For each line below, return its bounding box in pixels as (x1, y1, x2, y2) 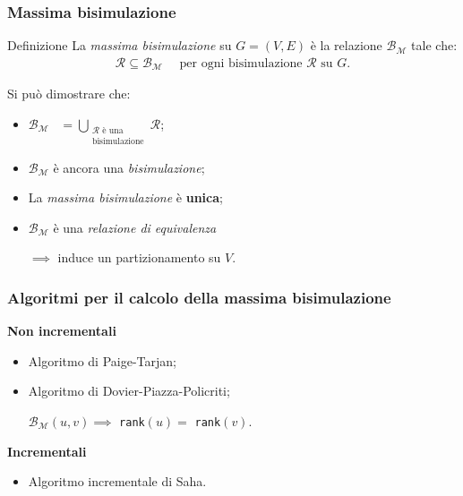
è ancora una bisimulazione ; (53, 158, 205, 176)
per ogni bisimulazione (179, 56, 303, 70)
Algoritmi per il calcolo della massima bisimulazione (7, 286, 391, 308)
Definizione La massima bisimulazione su (7, 36, 232, 55)
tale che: (411, 36, 458, 55)
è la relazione (310, 36, 382, 55)
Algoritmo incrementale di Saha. (28, 472, 207, 491)
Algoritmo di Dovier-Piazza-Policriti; (28, 381, 230, 400)
